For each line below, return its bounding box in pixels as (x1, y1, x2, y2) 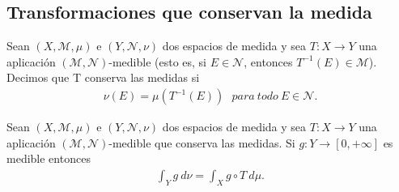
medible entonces (6, 150, 91, 167)
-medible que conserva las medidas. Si (108, 134, 295, 151)
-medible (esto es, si (108, 53, 206, 70)
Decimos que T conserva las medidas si (6, 69, 200, 86)
